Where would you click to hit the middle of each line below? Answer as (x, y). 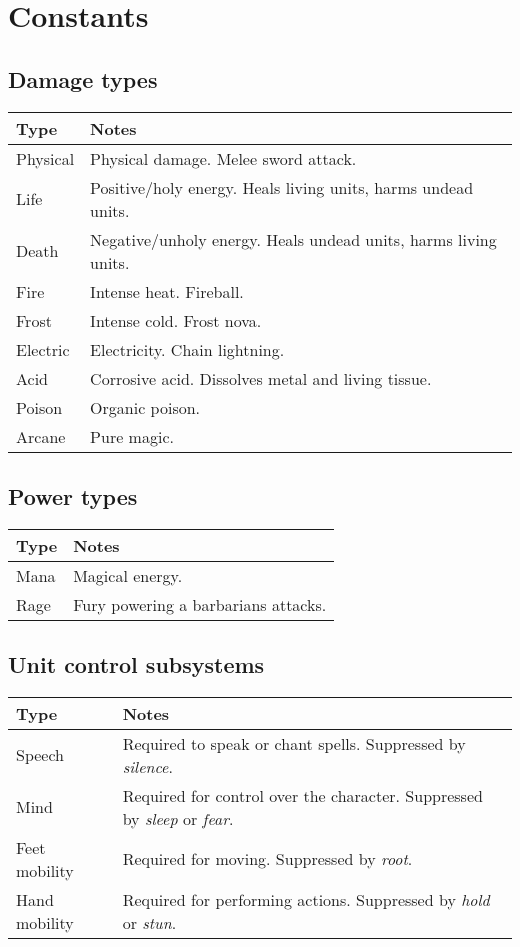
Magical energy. (128, 575)
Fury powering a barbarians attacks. (200, 604)
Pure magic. (132, 436)
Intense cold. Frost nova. (176, 320)
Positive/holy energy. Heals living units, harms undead (282, 187)
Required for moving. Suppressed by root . (267, 859)
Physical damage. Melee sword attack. (223, 158)
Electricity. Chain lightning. (187, 349)
